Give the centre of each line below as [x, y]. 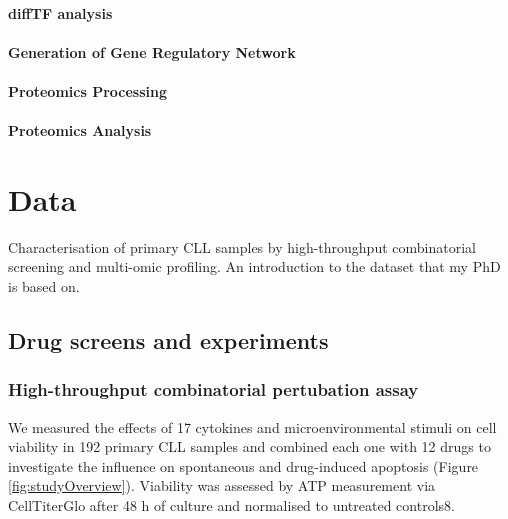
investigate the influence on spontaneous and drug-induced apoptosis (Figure [243, 465]
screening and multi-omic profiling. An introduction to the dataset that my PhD [254, 266]
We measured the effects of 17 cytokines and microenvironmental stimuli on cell [252, 426]
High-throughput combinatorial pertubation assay [213, 389]
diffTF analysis [60, 12]
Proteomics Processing [87, 90]
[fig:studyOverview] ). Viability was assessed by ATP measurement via [222, 485]
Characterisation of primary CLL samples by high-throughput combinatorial [242, 246]
